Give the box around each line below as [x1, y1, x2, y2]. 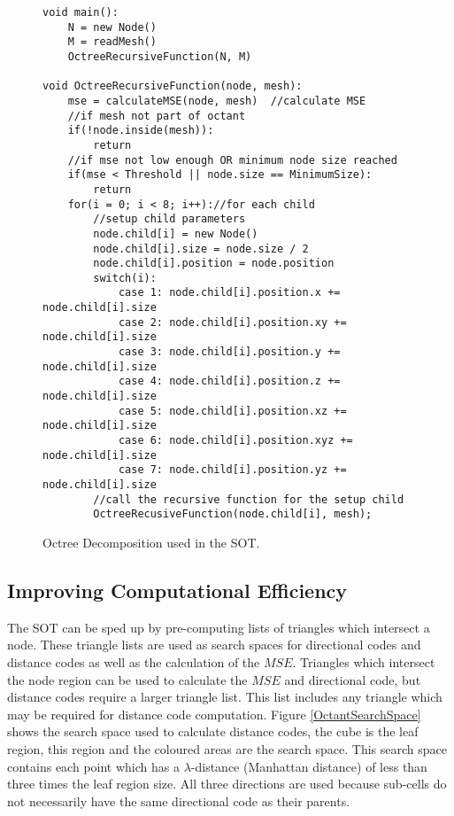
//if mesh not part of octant [67, 109, 246, 122]
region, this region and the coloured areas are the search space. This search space [7, 739, 447, 758]
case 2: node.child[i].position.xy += [118, 315, 347, 329]
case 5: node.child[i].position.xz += [118, 404, 347, 417]
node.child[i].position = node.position [93, 257, 335, 270]
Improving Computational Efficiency [7, 576, 348, 603]
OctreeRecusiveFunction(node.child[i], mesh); [93, 508, 373, 521]
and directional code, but [284, 670, 421, 688]
